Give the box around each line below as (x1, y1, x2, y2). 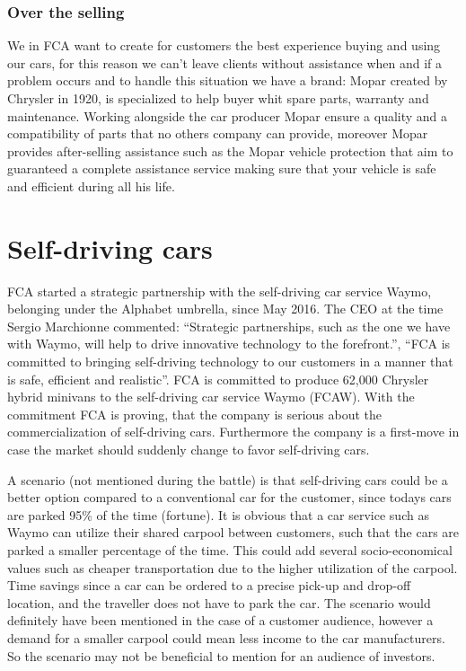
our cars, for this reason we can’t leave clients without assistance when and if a (7, 53, 443, 72)
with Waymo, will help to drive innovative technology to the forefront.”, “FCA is (7, 334, 451, 353)
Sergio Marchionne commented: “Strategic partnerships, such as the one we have (7, 316, 451, 335)
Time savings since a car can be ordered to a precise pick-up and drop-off (7, 576, 411, 595)
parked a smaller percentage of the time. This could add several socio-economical (7, 541, 453, 559)
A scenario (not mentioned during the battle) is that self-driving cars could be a (7, 470, 448, 489)
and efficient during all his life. (7, 176, 175, 195)
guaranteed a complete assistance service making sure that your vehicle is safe (7, 159, 436, 178)
